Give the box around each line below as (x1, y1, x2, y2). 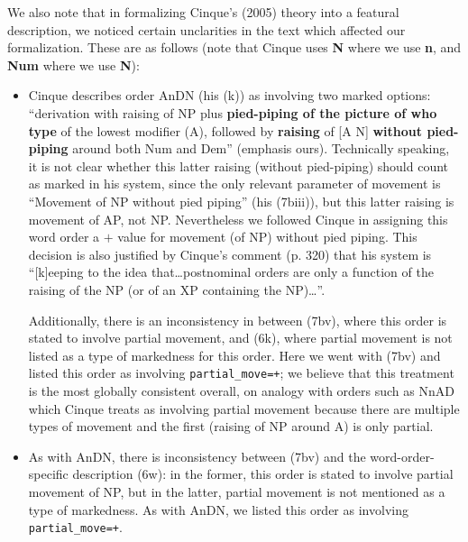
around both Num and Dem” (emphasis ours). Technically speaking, (72, 139, 450, 158)
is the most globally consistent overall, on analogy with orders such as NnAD (28, 381, 454, 400)
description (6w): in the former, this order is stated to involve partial (72, 464, 454, 483)
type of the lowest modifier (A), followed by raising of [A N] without (28, 121, 423, 140)
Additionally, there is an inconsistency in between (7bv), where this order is (28, 310, 447, 329)
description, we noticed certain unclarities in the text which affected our (7, 20, 406, 39)
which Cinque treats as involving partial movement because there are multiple (28, 399, 460, 418)
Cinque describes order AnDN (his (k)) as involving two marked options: (28, 86, 431, 105)
